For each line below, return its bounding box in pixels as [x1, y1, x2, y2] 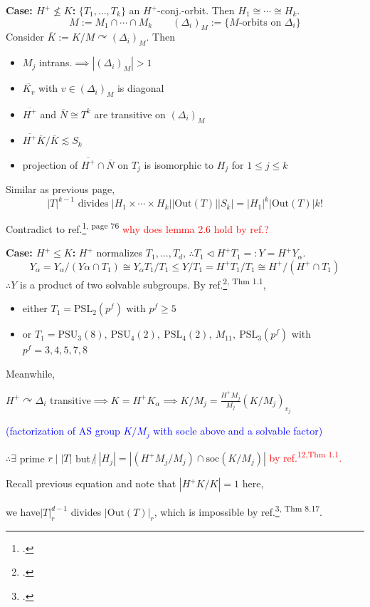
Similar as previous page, [6, 181, 115, 196]
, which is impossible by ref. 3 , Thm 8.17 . [154, 502, 322, 519]
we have [6, 504, 41, 519]
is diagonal [117, 81, 164, 95]
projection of [22, 157, 78, 172]
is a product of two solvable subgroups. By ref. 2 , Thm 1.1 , [20, 274, 266, 291]
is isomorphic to [144, 157, 213, 172]
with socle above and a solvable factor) [153, 423, 323, 438]
